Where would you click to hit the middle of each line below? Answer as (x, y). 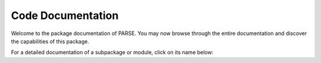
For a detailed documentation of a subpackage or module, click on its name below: (112, 52)
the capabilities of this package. (50, 41)
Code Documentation (65, 15)
